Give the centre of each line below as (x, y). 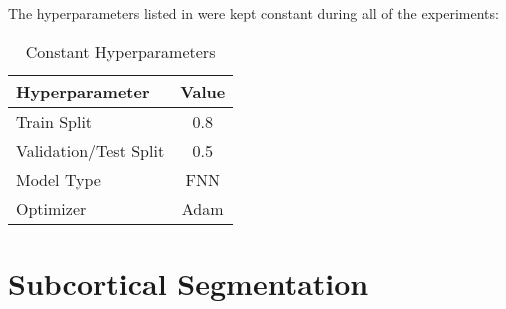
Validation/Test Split (90, 150)
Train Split (54, 121)
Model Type (58, 179)
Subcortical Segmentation (188, 282)
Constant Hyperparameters (120, 51)
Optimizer (51, 208)
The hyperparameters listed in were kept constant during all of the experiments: (253, 13)
